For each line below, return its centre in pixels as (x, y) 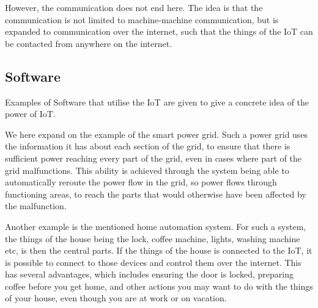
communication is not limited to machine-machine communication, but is (142, 19)
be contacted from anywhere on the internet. (89, 43)
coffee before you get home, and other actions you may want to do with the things (159, 286)
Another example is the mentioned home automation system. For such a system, (156, 226)
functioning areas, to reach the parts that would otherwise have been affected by (156, 194)
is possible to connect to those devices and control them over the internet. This (153, 262)
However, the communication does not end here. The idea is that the (134, 7)
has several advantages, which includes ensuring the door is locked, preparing (149, 274)
